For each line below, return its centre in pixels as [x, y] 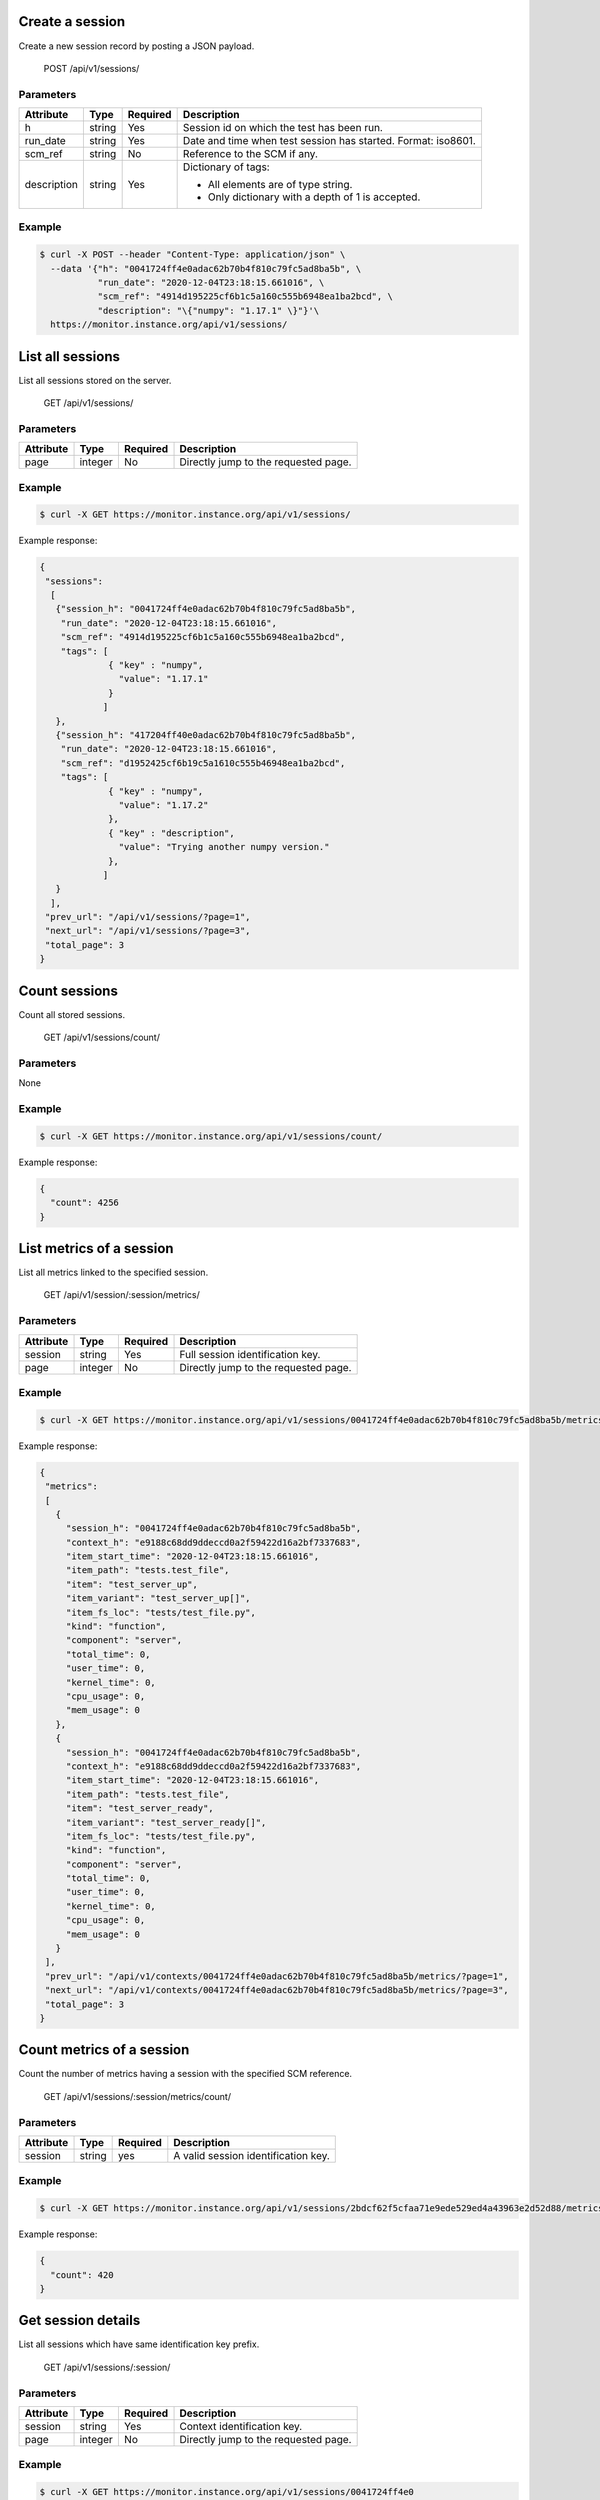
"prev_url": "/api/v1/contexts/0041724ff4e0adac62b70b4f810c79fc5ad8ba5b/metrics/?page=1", [277, 1976]
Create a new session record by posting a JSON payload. [136, 46]
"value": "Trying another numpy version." [224, 847]
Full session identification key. [250, 1354]
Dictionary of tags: [226, 167]
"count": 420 [82, 2274]
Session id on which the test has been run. [283, 128]
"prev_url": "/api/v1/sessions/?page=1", [148, 917]
